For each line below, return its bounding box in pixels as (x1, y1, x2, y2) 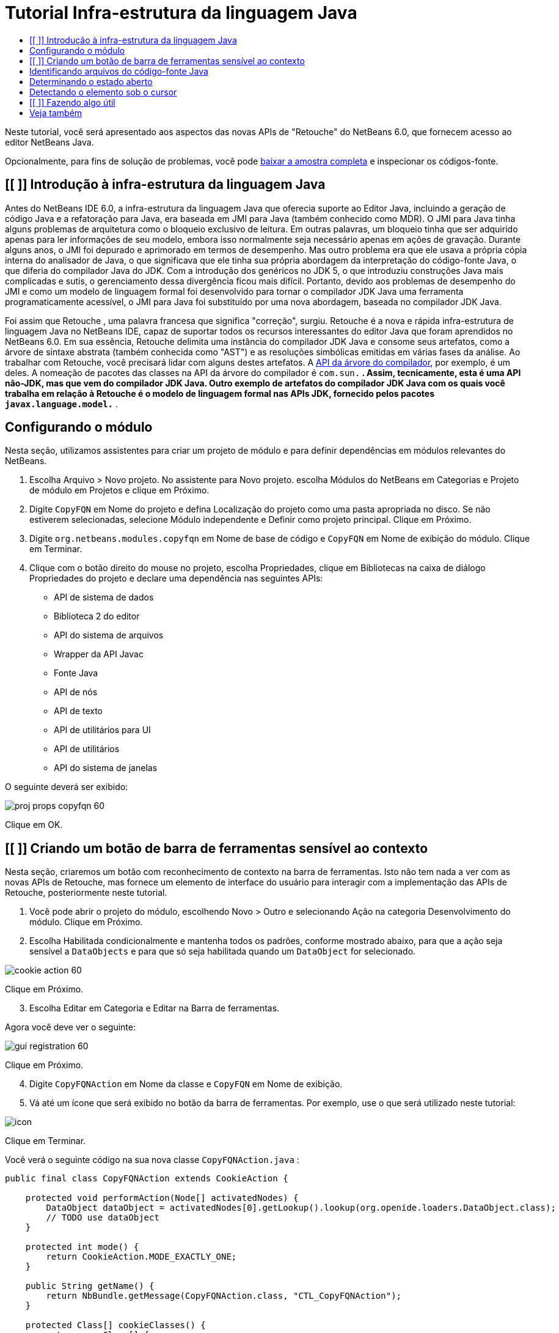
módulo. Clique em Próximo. (29, 917, 143, 928)
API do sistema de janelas (54, 763, 158, 774)
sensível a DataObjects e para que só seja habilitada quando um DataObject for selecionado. (29, 946, 416, 957)
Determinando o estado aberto (29, 76, 153, 87)
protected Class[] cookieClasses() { (25, 1320, 206, 1331)
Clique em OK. (5, 819, 63, 830)
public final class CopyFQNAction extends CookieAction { (5, 1173, 288, 1184)
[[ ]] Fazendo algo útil (29, 97, 115, 108)
